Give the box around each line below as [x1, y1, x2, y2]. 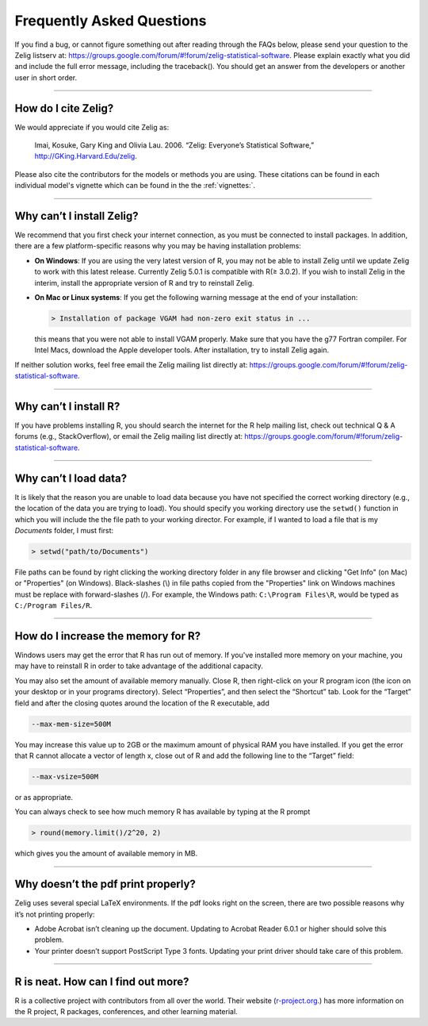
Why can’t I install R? [14, 400, 120, 413]
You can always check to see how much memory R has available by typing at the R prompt [14, 807, 311, 817]
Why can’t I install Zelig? [14, 209, 139, 222]
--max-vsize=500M [31, 772, 99, 781]
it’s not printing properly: [14, 909, 95, 919]
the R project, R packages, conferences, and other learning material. [14, 1007, 238, 1016]
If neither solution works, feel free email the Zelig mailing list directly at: [14, 359, 248, 369]
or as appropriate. [14, 792, 74, 801]
